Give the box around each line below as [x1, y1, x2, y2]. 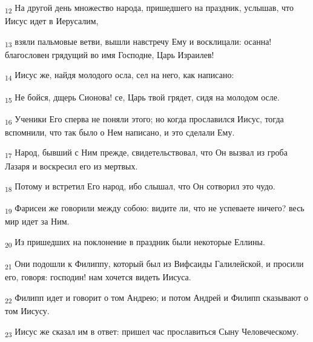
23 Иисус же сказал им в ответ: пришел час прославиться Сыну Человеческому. [5, 324, 299, 339]
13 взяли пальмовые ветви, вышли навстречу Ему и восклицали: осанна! [5, 35, 272, 49]
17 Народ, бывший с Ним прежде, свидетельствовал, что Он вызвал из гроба [5, 146, 288, 160]
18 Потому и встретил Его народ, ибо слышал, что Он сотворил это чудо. [5, 180, 275, 194]
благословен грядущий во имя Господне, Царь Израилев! [5, 48, 214, 61]
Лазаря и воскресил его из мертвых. [5, 159, 138, 172]
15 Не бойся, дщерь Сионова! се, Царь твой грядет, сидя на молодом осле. [5, 90, 280, 105]
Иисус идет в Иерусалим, [5, 15, 99, 27]
